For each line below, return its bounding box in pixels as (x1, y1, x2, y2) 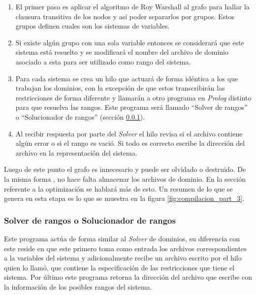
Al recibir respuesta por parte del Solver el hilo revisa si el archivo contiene (15, 128, 243, 138)
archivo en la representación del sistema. (15, 147, 137, 158)
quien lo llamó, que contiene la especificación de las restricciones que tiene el (4, 262, 235, 272)
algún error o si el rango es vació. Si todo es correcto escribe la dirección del (15, 138, 245, 148)
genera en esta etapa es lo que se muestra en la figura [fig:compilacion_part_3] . (4, 193, 245, 203)
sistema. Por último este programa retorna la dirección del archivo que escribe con (4, 272, 252, 282)
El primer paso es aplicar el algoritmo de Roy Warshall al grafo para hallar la (15, 1, 250, 11)
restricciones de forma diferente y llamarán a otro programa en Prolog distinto (15, 92, 252, 102)
